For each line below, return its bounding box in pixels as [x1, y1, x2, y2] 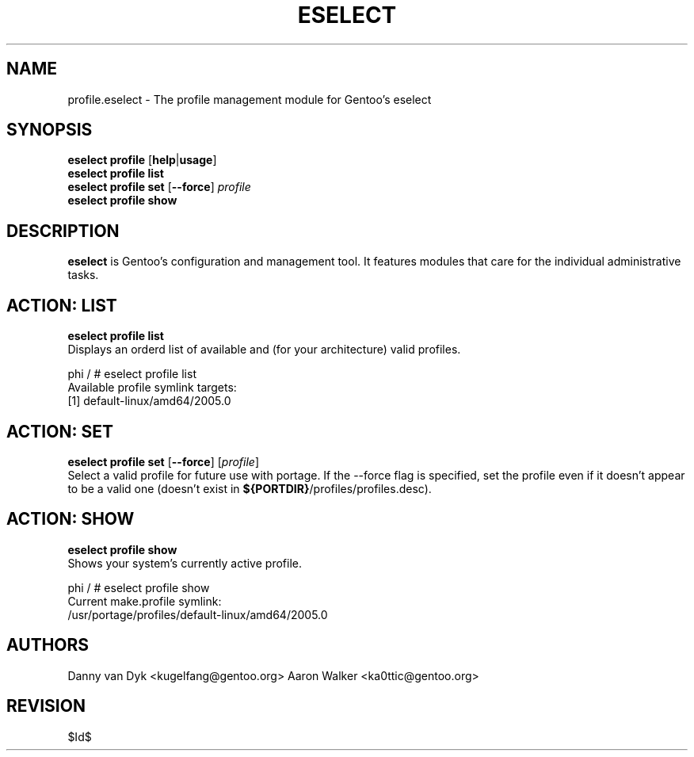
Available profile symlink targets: [67, 380, 237, 395]
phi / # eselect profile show [67, 580, 210, 595]
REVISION [6, 696, 86, 717]
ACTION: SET [6, 421, 113, 442]
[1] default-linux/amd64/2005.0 [67, 394, 231, 408]
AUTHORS [6, 635, 90, 656]
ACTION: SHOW [6, 509, 135, 530]
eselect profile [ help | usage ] [67, 153, 217, 167]
